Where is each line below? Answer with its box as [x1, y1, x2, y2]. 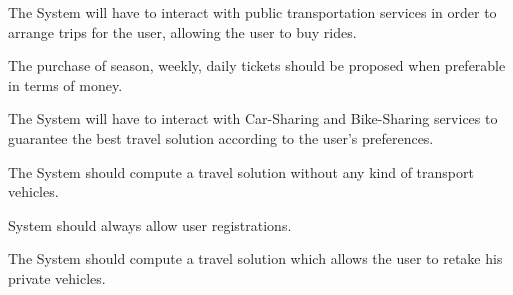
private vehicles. [8, 267, 106, 288]
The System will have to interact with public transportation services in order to [8, 2, 497, 22]
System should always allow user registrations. [8, 214, 292, 235]
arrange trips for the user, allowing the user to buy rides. [8, 21, 357, 42]
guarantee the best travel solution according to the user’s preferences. [8, 127, 434, 148]
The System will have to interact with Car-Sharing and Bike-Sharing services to [8, 108, 498, 129]
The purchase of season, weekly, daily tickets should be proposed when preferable [8, 55, 506, 76]
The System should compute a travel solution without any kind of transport [8, 161, 474, 182]
